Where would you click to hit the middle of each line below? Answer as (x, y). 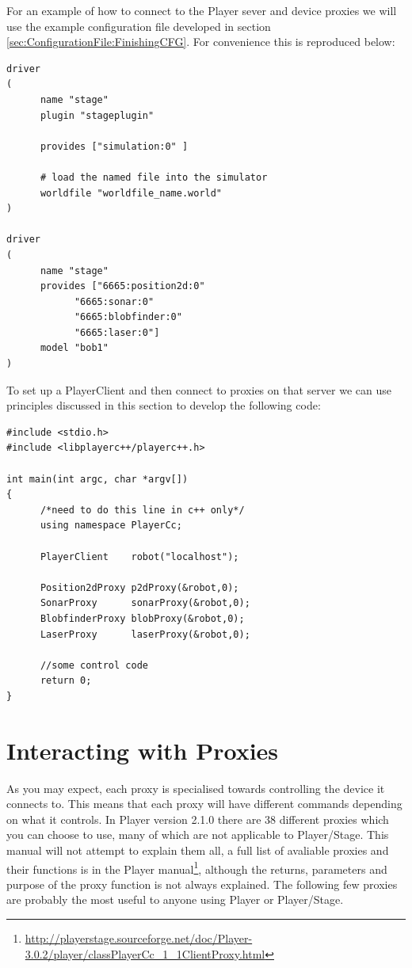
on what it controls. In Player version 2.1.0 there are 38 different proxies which (198, 819)
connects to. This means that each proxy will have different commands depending (204, 804)
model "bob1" (74, 348)
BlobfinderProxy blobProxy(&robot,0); (142, 618)
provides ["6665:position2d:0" (122, 286)
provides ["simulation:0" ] (114, 146)
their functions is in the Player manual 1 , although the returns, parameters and (197, 867)
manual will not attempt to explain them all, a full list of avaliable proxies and (198, 850)
